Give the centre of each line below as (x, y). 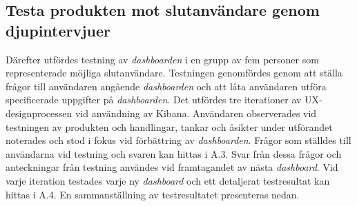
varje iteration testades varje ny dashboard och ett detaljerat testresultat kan (168, 180)
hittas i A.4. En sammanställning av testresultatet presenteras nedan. (153, 194)
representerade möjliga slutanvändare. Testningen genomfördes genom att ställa (174, 73)
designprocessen (39, 113)
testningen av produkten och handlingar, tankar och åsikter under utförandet (169, 126)
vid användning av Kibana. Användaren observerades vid (196, 113)
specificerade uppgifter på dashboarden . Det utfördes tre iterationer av (154, 100)
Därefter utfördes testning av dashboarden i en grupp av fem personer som (162, 59)
